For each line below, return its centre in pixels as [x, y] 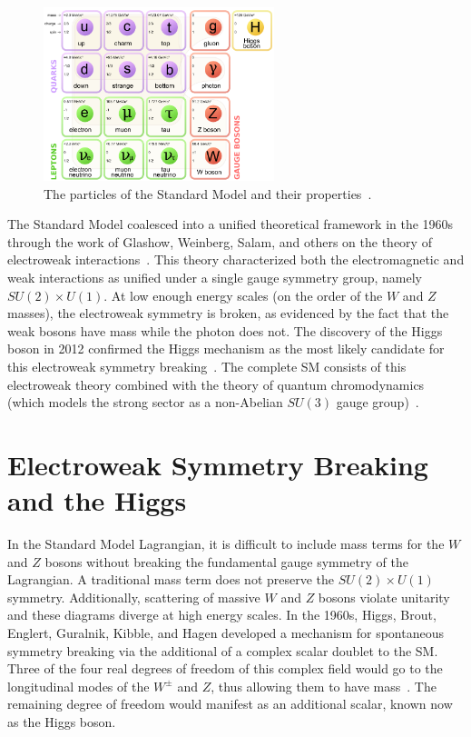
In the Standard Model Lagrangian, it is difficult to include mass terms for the [226, 544]
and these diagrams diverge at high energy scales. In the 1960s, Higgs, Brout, [222, 615]
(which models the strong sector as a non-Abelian [145, 402]
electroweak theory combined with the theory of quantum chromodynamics [216, 384]
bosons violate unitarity [384, 597]
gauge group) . [378, 402]
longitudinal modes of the [78, 686]
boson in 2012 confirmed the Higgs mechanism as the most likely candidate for [226, 349]
